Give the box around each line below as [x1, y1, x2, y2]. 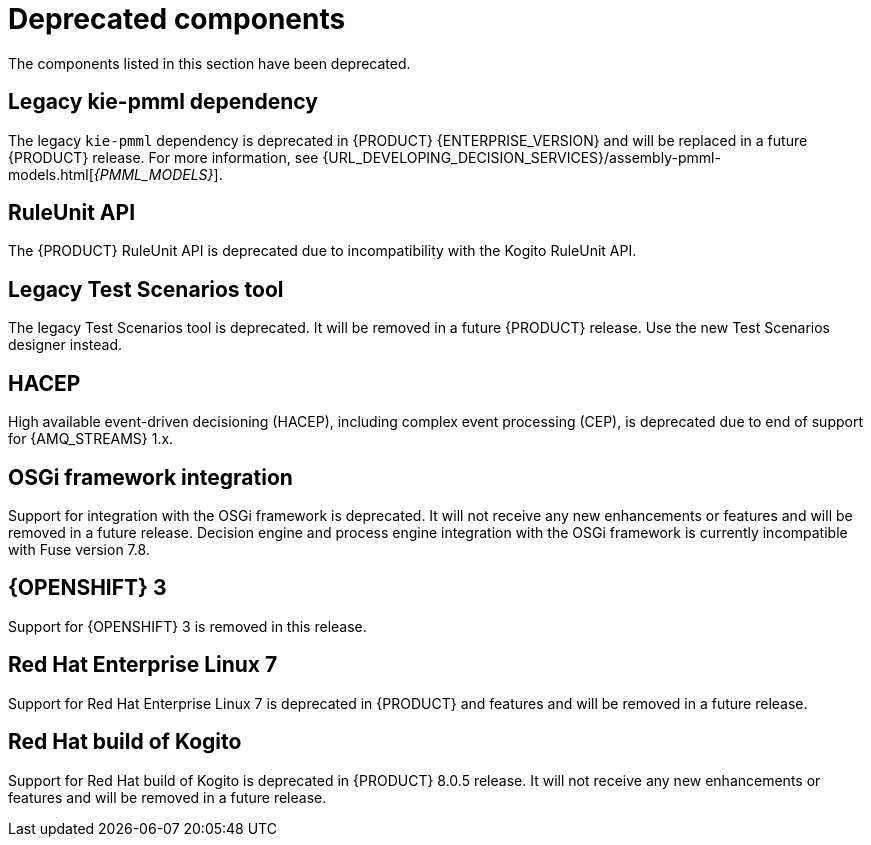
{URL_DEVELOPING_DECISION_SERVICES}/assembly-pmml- [322, 148, 721, 166]
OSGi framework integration [8, 464, 293, 490]
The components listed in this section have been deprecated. [8, 54, 411, 72]
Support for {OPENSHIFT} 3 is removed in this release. [8, 617, 367, 635]
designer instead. [8, 336, 123, 354]
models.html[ [8, 165, 94, 183]
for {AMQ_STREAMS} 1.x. [8, 430, 174, 448]
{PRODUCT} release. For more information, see [8, 148, 319, 166]
